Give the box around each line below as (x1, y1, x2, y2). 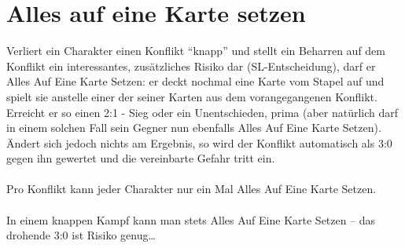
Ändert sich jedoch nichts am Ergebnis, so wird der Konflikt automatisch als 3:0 (6, 134, 392, 151)
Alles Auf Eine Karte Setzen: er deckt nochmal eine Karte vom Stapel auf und (6, 73, 385, 89)
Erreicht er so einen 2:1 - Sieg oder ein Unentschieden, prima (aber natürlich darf (6, 104, 399, 120)
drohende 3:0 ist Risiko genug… (6, 227, 156, 243)
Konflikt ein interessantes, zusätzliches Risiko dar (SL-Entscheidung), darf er (6, 57, 376, 74)
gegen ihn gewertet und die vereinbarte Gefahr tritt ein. (6, 150, 275, 166)
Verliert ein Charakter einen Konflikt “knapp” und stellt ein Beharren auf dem (6, 42, 385, 59)
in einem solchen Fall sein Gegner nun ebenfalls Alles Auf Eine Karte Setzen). (6, 119, 381, 136)
